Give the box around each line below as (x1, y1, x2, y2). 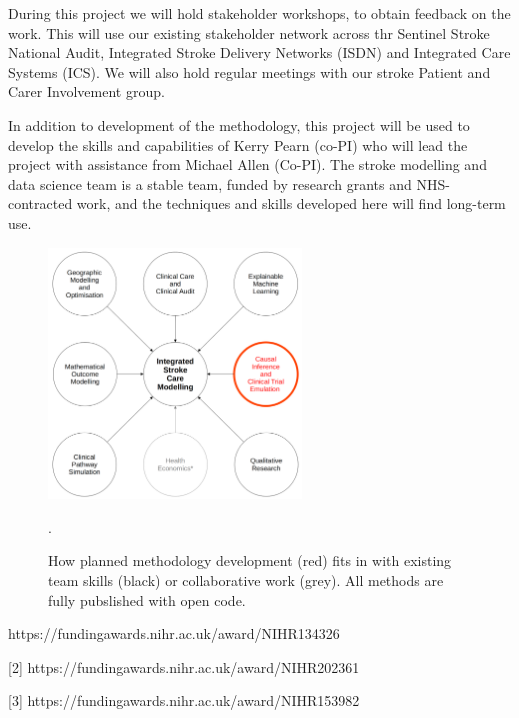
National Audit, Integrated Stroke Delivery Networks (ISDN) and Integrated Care (8, 42, 511, 63)
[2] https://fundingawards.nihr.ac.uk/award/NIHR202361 (8, 656, 360, 677)
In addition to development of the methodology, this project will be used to (8, 114, 470, 135)
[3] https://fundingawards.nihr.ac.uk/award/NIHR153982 (8, 690, 360, 711)
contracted (8, 193, 73, 214)
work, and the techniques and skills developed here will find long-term (76, 193, 506, 214)
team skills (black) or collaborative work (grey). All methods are (48, 569, 444, 590)
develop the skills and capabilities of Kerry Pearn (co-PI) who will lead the (8, 134, 468, 155)
